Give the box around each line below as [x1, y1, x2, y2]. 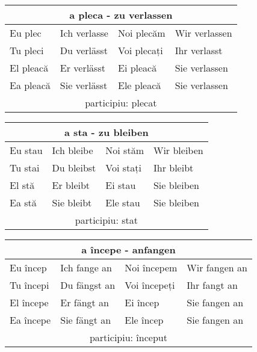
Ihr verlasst [175, 43, 223, 57]
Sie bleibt [52, 196, 92, 209]
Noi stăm [105, 143, 144, 157]
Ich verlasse [60, 26, 108, 40]
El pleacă [10, 61, 49, 75]
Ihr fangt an [187, 278, 238, 292]
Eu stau [10, 143, 43, 157]
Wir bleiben [153, 143, 203, 157]
